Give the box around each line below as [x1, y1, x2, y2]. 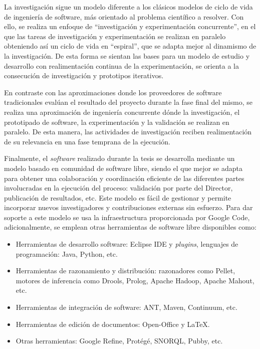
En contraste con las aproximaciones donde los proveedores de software [4, 87, 222, 97]
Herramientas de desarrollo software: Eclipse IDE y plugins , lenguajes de [16, 239, 238, 249]
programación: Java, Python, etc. [16, 248, 118, 259]
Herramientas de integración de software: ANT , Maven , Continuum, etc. [16, 302, 237, 312]
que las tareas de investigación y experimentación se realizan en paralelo [4, 31, 226, 41]
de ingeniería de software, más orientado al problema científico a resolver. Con [4, 11, 244, 22]
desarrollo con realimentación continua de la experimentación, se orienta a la [4, 60, 239, 71]
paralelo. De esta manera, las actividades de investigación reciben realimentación [4, 126, 252, 137]
